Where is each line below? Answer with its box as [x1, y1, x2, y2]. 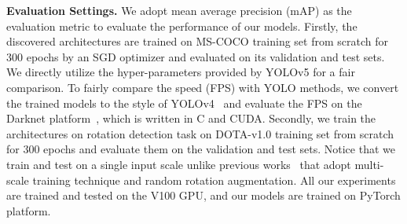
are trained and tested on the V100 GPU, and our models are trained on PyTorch [6, 187, 401, 204]
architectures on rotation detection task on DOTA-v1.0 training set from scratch [6, 125, 394, 141]
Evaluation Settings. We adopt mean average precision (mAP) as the [6, 2, 352, 18]
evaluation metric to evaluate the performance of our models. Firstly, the [6, 17, 357, 34]
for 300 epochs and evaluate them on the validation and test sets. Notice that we [6, 141, 395, 157]
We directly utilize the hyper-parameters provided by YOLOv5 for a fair [6, 64, 355, 80]
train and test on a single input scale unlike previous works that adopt [6, 156, 351, 172]
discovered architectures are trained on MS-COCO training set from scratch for [6, 33, 388, 50]
